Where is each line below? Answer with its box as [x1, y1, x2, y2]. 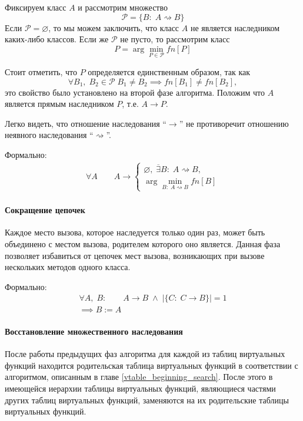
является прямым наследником [5, 97, 114, 110]
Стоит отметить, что [5, 66, 78, 78]
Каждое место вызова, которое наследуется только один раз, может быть [5, 226, 265, 238]
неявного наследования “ [5, 129, 94, 141]
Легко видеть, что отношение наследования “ [5, 117, 167, 129]
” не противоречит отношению [179, 117, 289, 129]
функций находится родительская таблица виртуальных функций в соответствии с [5, 359, 298, 371]
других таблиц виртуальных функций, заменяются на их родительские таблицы [5, 393, 289, 406]
